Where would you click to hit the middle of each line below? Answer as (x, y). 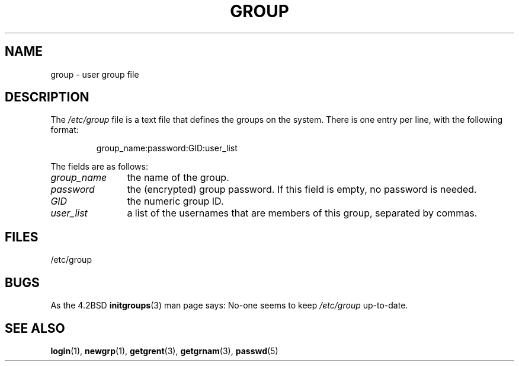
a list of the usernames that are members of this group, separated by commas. (302, 213)
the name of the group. (178, 178)
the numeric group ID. (175, 201)
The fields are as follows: (99, 167)
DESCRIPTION (47, 97)
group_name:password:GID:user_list (167, 148)
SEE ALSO (35, 328)
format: (65, 130)
